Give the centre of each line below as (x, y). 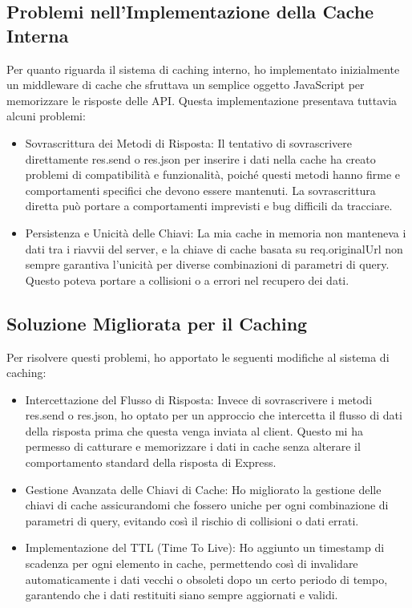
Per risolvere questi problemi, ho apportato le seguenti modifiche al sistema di (198, 357)
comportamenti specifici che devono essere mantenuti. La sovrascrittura (200, 190)
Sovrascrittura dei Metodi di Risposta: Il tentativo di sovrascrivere (189, 142)
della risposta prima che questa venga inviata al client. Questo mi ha (194, 430)
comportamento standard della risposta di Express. (151, 462)
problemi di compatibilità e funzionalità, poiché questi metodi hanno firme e (213, 174)
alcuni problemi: (46, 116)
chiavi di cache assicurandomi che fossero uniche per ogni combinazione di (207, 505)
